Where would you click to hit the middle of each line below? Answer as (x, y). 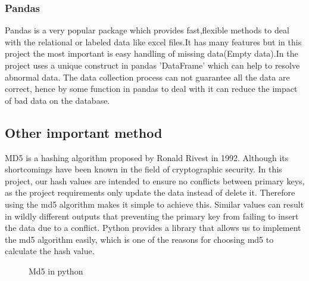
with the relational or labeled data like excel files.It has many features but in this (153, 41)
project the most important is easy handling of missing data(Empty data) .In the (152, 53)
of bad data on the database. (57, 100)
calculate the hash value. (50, 251)
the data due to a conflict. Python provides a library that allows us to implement (153, 228)
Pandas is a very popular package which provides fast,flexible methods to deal (147, 30)
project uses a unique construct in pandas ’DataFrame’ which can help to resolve (152, 65)
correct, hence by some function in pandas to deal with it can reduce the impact (151, 89)
